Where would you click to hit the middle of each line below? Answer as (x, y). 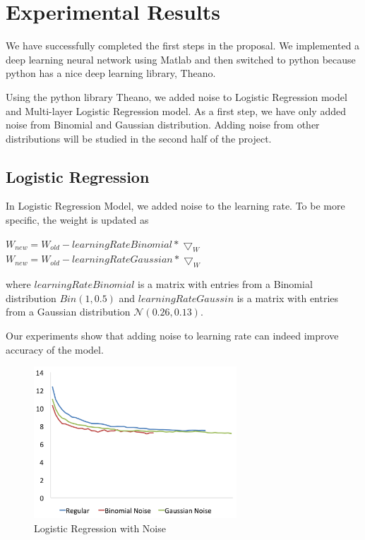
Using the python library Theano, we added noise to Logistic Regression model (176, 96)
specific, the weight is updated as (77, 220)
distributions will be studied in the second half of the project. (139, 138)
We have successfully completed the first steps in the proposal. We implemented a (183, 46)
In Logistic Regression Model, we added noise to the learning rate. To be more (175, 206)
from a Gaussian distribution (68, 312)
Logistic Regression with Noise (100, 528)
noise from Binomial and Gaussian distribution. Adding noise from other (163, 125)
